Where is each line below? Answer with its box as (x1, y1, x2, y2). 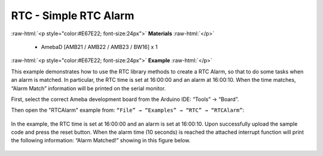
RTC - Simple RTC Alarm (11, 9, 135, 22)
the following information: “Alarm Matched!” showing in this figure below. (11, 137, 191, 144)
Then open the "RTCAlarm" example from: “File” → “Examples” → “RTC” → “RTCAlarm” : (11, 106, 245, 114)
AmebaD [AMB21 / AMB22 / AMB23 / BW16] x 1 (41, 43, 158, 50)
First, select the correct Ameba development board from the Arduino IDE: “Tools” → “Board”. (11, 96, 239, 103)
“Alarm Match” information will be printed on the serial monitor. (11, 84, 166, 92)
